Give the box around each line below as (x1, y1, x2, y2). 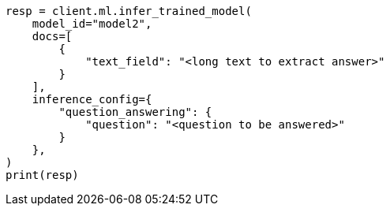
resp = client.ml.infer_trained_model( (6, 5, 252, 17)
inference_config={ (32, 93, 152, 106)
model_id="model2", (32, 17, 152, 30)
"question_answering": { (58, 106, 212, 118)
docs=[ (32, 30, 73, 43)
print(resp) (6, 169, 79, 181)
